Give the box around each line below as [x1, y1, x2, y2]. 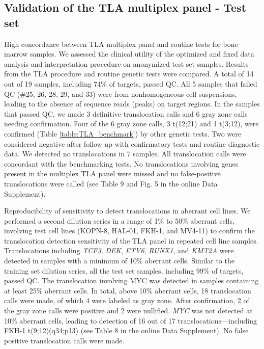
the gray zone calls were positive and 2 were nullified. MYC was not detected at [4, 305, 253, 316]
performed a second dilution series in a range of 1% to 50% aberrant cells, [4, 215, 234, 226]
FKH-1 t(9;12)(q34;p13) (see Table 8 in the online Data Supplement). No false [4, 325, 249, 336]
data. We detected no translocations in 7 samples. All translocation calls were [4, 148, 246, 159]
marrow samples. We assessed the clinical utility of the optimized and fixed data [4, 48, 254, 59]
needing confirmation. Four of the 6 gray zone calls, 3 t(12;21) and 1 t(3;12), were [4, 118, 259, 129]
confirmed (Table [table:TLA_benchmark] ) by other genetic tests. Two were [4, 128, 241, 139]
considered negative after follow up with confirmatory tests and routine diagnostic [4, 138, 260, 149]
